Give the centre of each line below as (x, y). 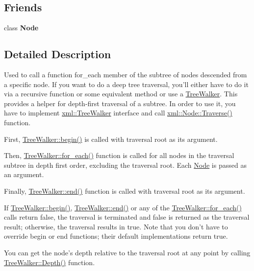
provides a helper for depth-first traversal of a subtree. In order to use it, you (120, 103)
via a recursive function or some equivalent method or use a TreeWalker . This (121, 94)
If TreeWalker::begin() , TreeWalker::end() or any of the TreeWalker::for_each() (123, 207)
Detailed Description (58, 54)
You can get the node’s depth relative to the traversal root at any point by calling (127, 252)
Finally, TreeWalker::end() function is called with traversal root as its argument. (125, 191)
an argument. (24, 174)
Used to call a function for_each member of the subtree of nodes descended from (126, 74)
